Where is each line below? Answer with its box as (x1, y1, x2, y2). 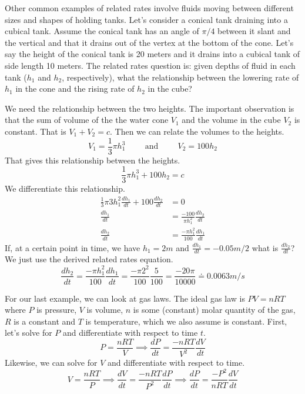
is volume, (86, 303, 123, 316)
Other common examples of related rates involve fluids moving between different (5, 2, 294, 14)
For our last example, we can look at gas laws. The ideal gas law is (5, 292, 245, 304)
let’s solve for (5, 326, 52, 339)
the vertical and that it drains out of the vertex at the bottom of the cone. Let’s (5, 36, 294, 48)
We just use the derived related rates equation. (5, 253, 173, 265)
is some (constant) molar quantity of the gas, (133, 303, 296, 316)
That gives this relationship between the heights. (5, 153, 180, 166)
